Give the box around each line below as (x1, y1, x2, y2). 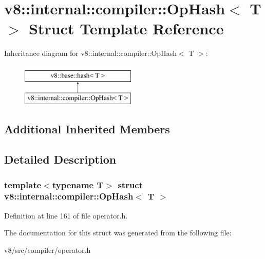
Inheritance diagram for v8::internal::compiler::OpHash (4, 48, 177, 58)
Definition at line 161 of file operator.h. (4, 210, 128, 221)
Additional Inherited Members (4, 121, 170, 137)
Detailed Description (4, 151, 117, 167)
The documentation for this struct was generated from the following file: (4, 227, 232, 238)
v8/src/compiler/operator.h (4, 244, 91, 255)
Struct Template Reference (29, 18, 224, 39)
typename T (52, 178, 104, 191)
